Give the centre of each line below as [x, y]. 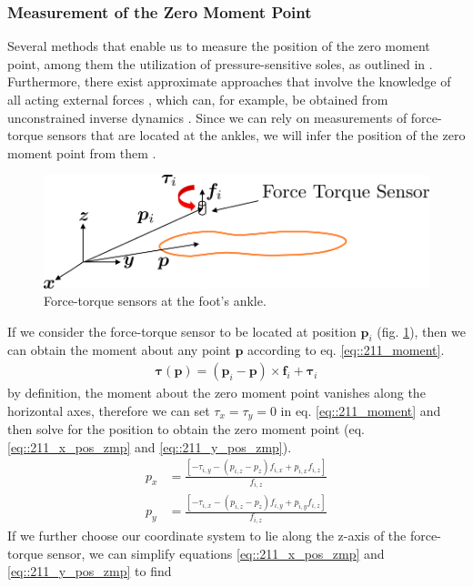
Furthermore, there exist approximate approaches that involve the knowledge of [229, 81]
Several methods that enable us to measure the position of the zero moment [219, 46]
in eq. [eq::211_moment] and [361, 410]
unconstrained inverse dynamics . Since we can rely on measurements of [207, 117]
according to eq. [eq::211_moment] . [346, 350]
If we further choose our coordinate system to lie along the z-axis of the [207, 535]
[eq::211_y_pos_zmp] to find [90, 571]
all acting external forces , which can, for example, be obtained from [198, 99]
